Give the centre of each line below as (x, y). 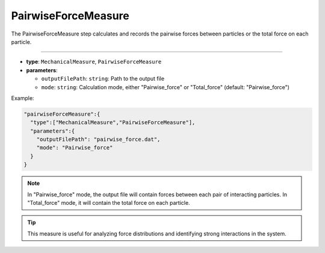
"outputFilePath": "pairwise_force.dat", (98, 139)
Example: (23, 98)
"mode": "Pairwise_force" (75, 148)
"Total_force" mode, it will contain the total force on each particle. (109, 202)
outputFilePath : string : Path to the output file (103, 79)
